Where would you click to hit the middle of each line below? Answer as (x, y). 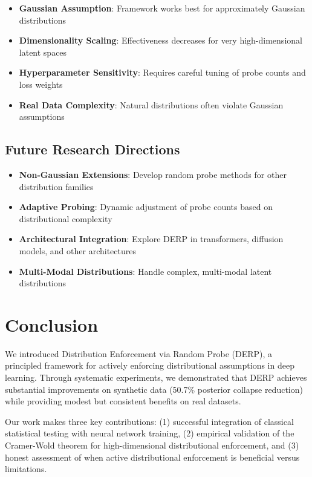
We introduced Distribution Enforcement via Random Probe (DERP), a (139, 353)
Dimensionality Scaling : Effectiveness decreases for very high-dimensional (161, 40)
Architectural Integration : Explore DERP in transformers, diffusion (151, 239)
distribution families (56, 186)
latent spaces (43, 52)
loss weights (41, 84)
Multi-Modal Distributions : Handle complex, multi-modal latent (145, 271)
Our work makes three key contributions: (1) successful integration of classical (149, 421)
